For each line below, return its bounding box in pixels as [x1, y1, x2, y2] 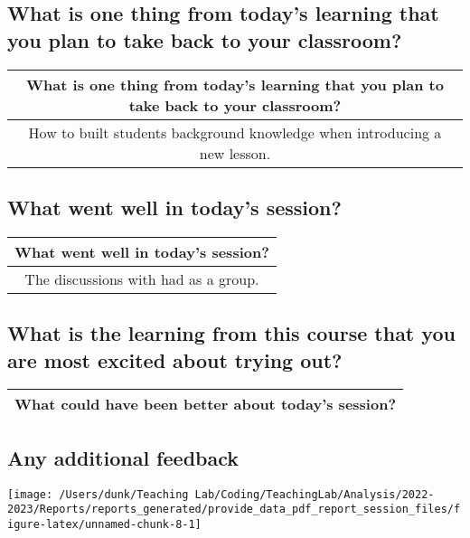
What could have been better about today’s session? [14, 393, 397, 415]
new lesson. [199, 142, 271, 164]
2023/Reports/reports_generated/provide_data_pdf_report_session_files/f [7, 503, 461, 516]
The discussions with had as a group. [24, 268, 259, 289]
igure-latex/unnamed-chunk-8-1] [7, 517, 202, 531]
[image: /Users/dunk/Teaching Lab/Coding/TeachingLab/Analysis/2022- [7, 487, 435, 501]
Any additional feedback [7, 443, 240, 471]
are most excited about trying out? [7, 345, 343, 373]
